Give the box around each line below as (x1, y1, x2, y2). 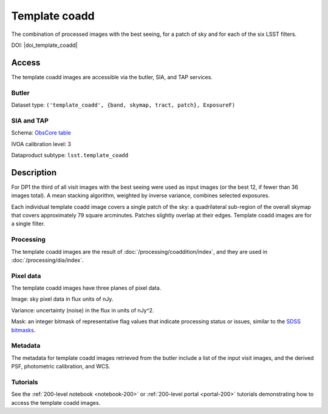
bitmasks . (11, 326, 36, 334)
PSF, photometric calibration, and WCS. (11, 363, 111, 370)
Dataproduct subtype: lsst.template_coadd (11, 151, 129, 158)
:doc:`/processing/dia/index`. (11, 256, 84, 264)
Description (11, 167, 57, 178)
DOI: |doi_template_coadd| (11, 41, 78, 49)
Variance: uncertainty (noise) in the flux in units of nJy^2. (11, 306, 154, 314)
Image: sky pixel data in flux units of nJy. (11, 295, 114, 303)
